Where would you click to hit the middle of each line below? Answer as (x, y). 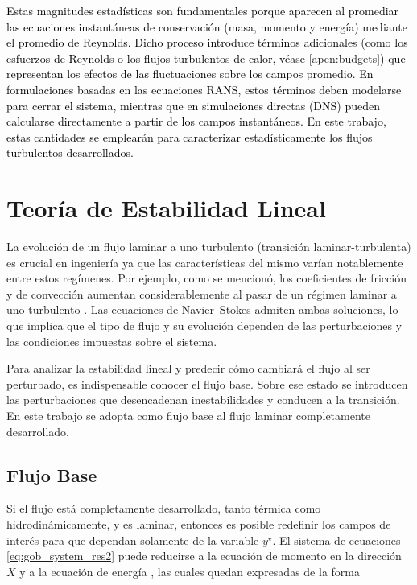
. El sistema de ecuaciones (336, 540)
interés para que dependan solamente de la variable (133, 540)
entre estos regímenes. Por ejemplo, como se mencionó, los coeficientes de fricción (206, 278)
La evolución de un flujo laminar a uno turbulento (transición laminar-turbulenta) (209, 247)
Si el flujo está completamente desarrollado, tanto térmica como (164, 508)
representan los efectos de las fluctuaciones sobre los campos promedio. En (190, 74)
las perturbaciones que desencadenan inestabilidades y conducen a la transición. (203, 400)
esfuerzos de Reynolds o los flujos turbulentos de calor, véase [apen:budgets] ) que (206, 58)
